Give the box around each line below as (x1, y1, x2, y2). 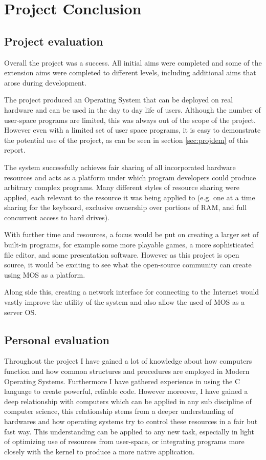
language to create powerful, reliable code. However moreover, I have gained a (4, 386, 248, 396)
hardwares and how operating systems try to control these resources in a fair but (4, 416, 258, 426)
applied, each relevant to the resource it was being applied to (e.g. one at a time (4, 192, 255, 202)
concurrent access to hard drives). (4, 212, 110, 222)
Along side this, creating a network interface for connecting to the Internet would (4, 286, 259, 297)
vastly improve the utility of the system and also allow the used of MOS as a (4, 297, 245, 307)
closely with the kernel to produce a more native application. (4, 446, 195, 456)
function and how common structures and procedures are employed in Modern (4, 366, 250, 377)
